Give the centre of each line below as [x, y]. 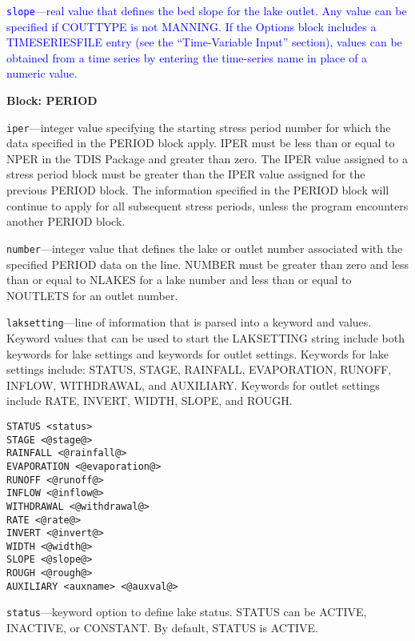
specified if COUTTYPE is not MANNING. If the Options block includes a [192, 26]
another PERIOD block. [66, 221]
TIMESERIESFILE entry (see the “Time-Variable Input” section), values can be [204, 42]
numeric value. [42, 73]
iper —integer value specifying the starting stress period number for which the [199, 127]
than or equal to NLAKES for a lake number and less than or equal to [179, 280]
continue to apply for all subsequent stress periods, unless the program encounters [207, 205]
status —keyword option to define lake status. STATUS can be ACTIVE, [187, 612]
